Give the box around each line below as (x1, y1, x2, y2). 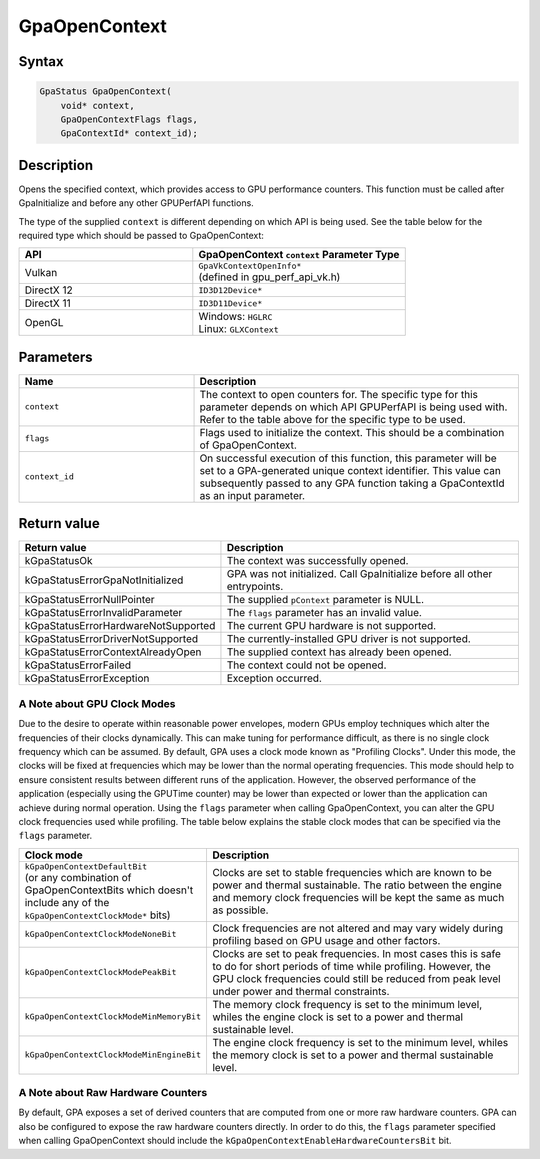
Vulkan (24, 265, 58, 279)
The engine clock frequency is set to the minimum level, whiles (211, 1035, 509, 1049)
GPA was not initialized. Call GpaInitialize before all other (226, 567, 493, 581)
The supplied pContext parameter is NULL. (226, 593, 425, 607)
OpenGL (24, 316, 64, 330)
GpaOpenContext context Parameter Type (198, 248, 400, 262)
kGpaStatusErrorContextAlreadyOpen (24, 645, 202, 659)
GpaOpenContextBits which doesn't (24, 883, 194, 897)
